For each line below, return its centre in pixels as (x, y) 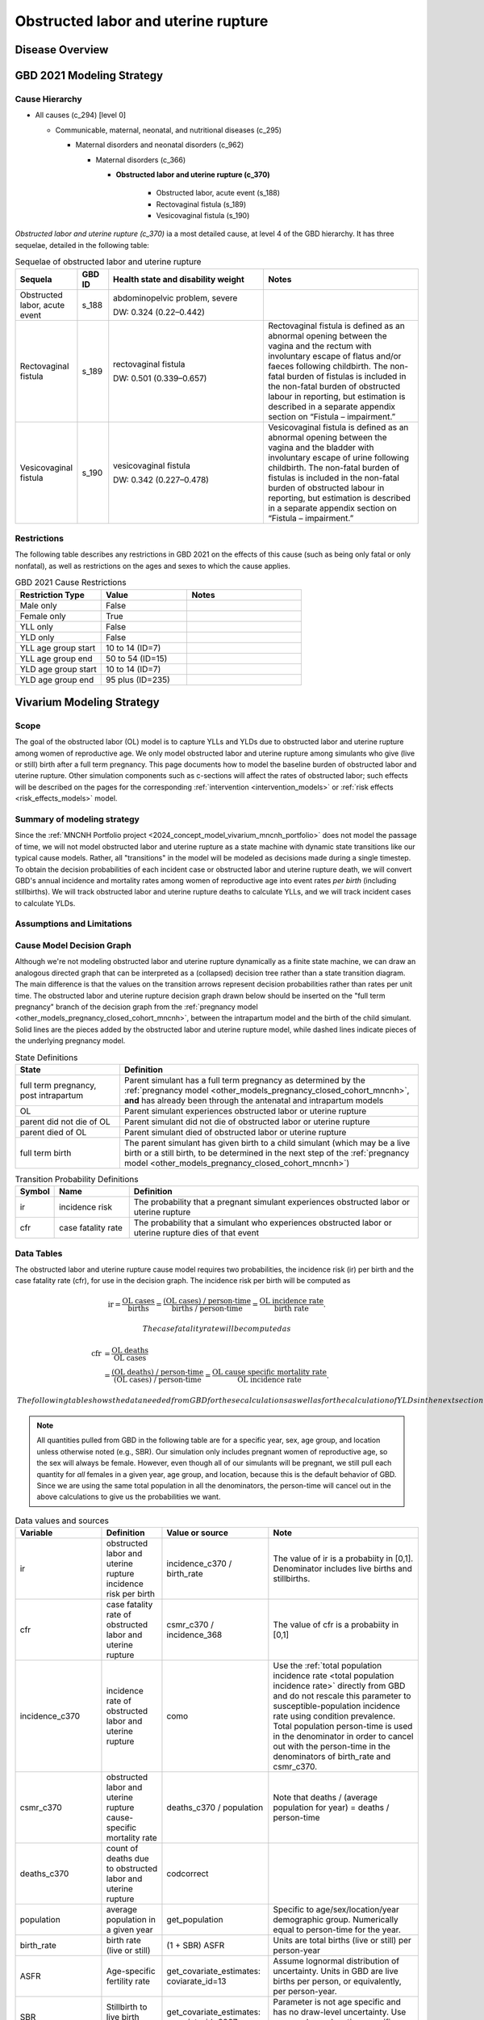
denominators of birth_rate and (332, 1757)
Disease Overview (62, 50)
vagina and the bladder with (321, 447)
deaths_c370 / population (215, 1807)
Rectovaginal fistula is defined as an (336, 326)
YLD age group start (58, 669)
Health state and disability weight (179, 279)
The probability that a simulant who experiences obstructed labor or (263, 1223)
